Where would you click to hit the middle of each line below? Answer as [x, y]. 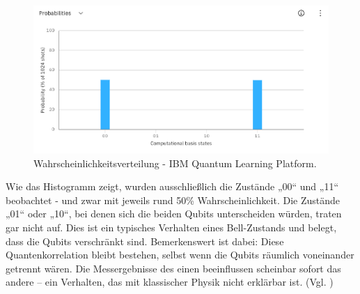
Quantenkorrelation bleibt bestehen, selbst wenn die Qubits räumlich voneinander [180, 255]
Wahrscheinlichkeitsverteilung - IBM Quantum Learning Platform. [175, 163]
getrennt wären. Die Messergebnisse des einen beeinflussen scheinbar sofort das [173, 268]
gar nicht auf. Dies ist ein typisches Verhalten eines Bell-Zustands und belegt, [171, 227]
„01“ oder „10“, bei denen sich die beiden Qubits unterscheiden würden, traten [174, 214]
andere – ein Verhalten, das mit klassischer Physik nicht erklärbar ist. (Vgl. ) [170, 282]
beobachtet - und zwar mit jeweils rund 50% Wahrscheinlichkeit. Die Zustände [173, 200]
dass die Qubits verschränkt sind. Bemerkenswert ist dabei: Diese [145, 241]
